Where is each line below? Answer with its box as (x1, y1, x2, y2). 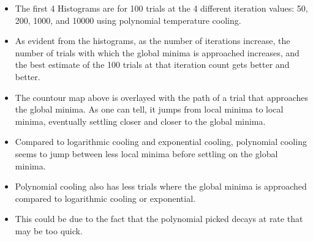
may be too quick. (15, 224, 83, 237)
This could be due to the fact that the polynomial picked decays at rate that (15, 212, 303, 225)
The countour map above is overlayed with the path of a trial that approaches (15, 91, 309, 103)
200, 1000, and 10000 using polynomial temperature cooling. (15, 13, 241, 26)
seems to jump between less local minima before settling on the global (15, 147, 278, 160)
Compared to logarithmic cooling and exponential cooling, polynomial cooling (15, 135, 307, 148)
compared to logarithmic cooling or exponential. (15, 191, 195, 204)
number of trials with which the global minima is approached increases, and (15, 46, 300, 59)
